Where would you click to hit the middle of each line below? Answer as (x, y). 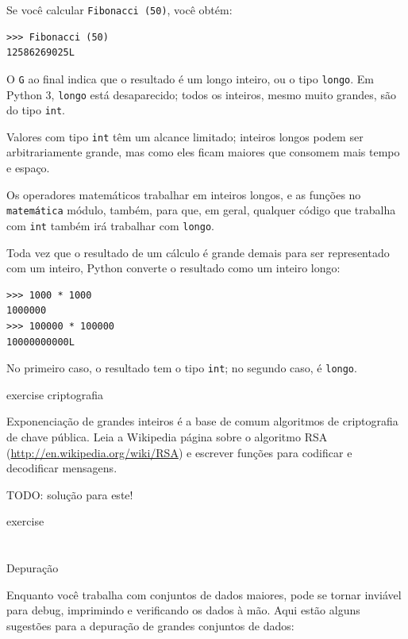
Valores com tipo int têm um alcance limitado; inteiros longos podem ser (185, 136)
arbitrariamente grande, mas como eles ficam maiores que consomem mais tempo (203, 152)
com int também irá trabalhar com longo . (110, 225)
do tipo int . (36, 110)
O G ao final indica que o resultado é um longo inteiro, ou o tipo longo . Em (190, 78)
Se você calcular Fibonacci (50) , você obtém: (119, 10)
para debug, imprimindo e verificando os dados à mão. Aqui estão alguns (183, 610)
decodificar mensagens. (62, 468)
